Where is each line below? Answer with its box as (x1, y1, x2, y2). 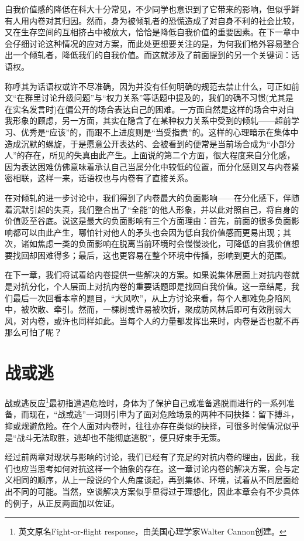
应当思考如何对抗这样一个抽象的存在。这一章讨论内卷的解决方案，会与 (20, 462, 291, 474)
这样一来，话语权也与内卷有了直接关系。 (37, 172, 193, 184)
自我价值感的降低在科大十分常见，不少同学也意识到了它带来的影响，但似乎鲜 (5, 3, 299, 15)
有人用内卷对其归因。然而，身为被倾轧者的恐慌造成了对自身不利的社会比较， (5, 14, 299, 26)
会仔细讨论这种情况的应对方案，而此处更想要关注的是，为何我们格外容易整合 (5, 37, 299, 49)
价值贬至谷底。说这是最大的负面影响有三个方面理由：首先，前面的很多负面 (5, 215, 291, 227)
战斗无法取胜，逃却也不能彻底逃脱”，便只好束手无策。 (16, 431, 226, 443)
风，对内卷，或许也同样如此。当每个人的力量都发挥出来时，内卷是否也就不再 (5, 314, 299, 326)
